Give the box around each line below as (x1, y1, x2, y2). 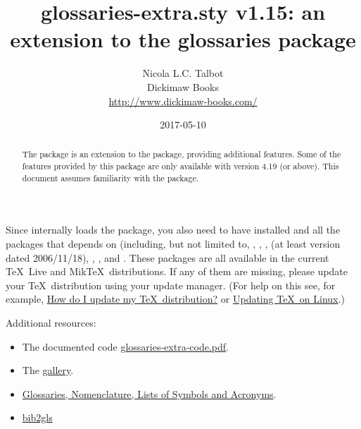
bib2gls (22, 410, 53, 425)
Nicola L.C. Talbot (142, 66, 224, 80)
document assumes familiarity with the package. (22, 171, 199, 183)
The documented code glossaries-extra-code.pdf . (22, 339, 229, 354)
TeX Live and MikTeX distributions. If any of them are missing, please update (6, 264, 348, 279)
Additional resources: (6, 315, 96, 330)
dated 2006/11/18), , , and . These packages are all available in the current (6, 250, 329, 265)
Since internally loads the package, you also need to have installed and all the (6, 222, 341, 237)
